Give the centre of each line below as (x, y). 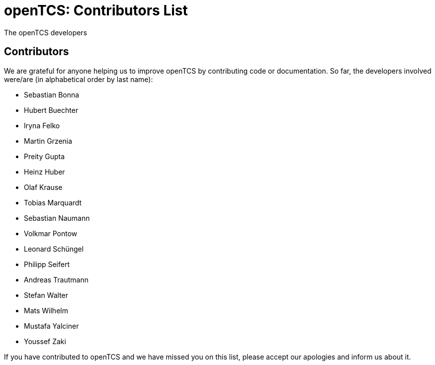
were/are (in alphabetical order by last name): (79, 79)
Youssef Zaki (45, 341)
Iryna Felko (42, 125)
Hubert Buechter (51, 110)
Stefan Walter (46, 295)
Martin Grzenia (48, 141)
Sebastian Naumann (57, 218)
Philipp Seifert (47, 264)
